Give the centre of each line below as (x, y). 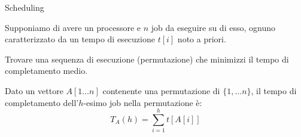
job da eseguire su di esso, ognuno (213, 27)
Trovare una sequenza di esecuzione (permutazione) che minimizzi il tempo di (147, 59)
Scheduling (25, 7)
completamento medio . (46, 71)
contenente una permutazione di (161, 90)
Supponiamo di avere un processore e (73, 27)
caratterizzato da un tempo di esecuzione (80, 39)
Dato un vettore (34, 90)
